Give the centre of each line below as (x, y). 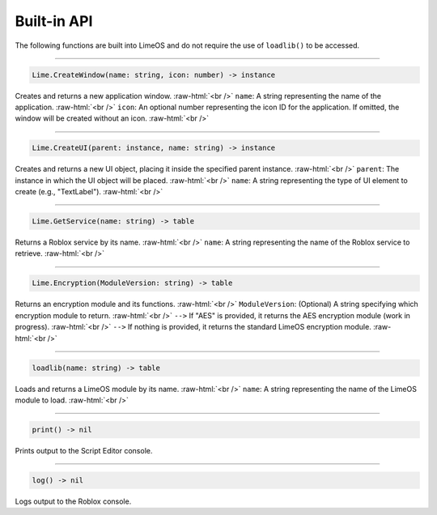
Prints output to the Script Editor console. (84, 450)
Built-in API (54, 21)
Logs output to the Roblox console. (73, 501)
